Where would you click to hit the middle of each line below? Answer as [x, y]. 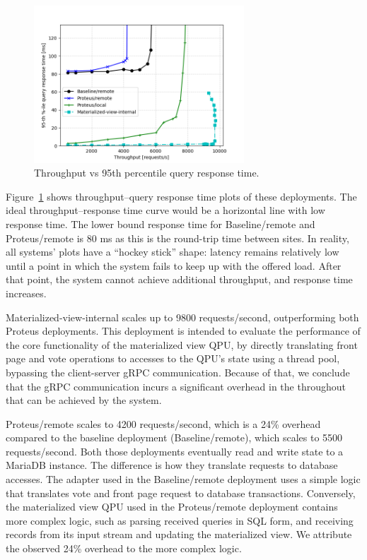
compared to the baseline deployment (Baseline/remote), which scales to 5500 [174, 437]
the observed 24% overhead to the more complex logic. [124, 548]
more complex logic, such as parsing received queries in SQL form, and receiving [180, 520]
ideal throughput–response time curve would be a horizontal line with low [165, 210]
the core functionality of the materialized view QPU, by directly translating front [182, 344]
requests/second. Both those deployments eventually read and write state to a [175, 451]
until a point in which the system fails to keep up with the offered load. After [174, 265]
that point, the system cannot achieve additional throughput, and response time [179, 279]
